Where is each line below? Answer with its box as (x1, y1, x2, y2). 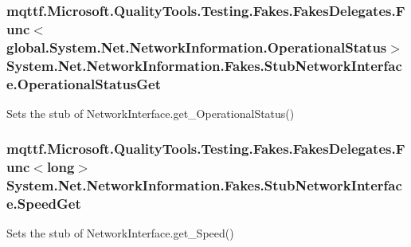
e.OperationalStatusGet (6, 73, 162, 93)
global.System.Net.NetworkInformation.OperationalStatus (6, 37, 387, 57)
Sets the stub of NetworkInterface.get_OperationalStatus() (6, 104, 295, 121)
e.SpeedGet (6, 194, 81, 214)
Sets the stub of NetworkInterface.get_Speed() (6, 225, 234, 241)
